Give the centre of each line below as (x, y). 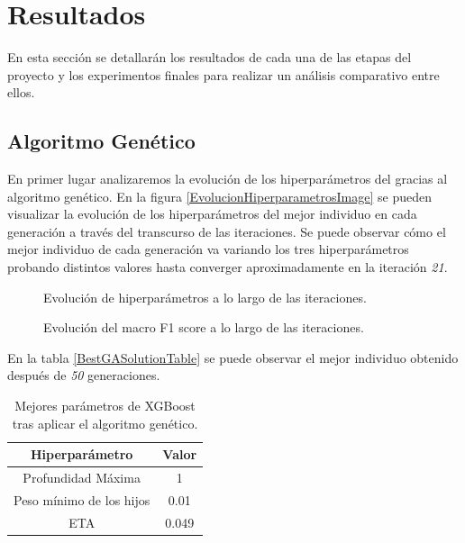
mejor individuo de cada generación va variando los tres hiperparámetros (208, 249)
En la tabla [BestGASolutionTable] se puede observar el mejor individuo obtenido (233, 357)
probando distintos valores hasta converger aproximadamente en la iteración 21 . (228, 267)
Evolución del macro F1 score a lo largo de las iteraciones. (204, 327)
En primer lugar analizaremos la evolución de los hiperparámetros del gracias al (228, 179)
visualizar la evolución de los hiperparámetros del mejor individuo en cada (212, 214)
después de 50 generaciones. (84, 375)
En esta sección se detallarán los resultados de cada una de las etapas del (210, 57)
